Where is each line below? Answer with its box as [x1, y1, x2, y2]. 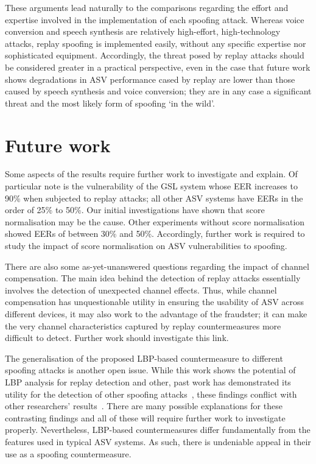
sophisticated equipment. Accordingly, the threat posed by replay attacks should [5, 49, 304, 62]
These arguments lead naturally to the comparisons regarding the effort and [5, 1, 289, 13]
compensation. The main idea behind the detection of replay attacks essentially [5, 272, 301, 284]
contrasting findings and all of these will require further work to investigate [5, 411, 286, 424]
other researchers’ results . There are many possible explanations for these [5, 399, 283, 412]
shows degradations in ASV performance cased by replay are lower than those [5, 72, 295, 85]
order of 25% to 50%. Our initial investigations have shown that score [5, 203, 265, 216]
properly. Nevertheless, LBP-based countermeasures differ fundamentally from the [5, 423, 311, 436]
